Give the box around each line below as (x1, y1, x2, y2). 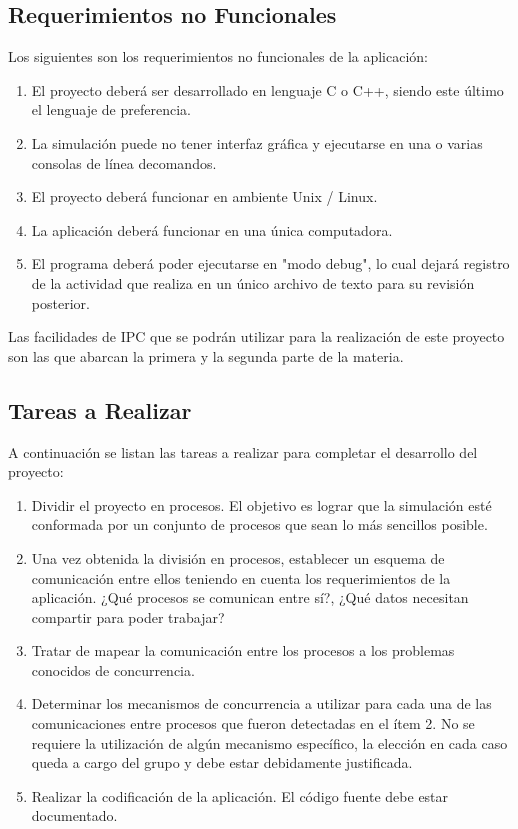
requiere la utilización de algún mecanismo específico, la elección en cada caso (31, 732, 508, 753)
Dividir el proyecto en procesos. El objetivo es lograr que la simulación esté (31, 494, 492, 515)
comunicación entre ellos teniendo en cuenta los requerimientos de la (31, 567, 451, 588)
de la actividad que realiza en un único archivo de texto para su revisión (31, 272, 475, 293)
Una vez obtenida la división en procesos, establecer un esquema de (31, 547, 445, 568)
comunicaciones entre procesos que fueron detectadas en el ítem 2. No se (31, 713, 475, 734)
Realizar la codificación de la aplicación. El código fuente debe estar (31, 785, 449, 806)
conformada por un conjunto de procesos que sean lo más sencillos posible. (31, 514, 488, 535)
